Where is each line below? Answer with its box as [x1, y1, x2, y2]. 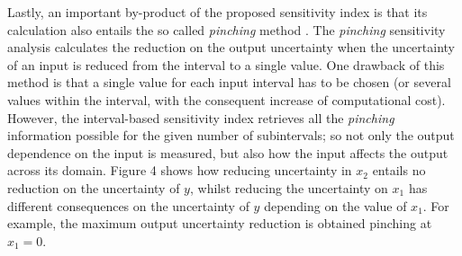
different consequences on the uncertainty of [7, 196, 249, 215]
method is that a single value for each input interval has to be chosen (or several [7, 73, 451, 92]
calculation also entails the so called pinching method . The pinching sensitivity [7, 20, 446, 39]
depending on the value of [264, 196, 407, 215]
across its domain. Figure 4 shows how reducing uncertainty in [7, 161, 352, 180]
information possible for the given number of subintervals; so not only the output [7, 126, 455, 145]
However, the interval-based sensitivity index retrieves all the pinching [7, 108, 394, 127]
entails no [372, 161, 426, 180]
